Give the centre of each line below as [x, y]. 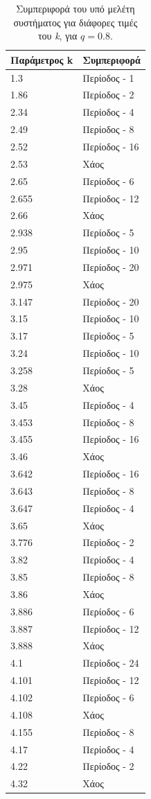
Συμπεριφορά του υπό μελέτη [75, 8]
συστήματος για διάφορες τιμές [75, 22]
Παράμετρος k [42, 59]
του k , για [57, 36]
